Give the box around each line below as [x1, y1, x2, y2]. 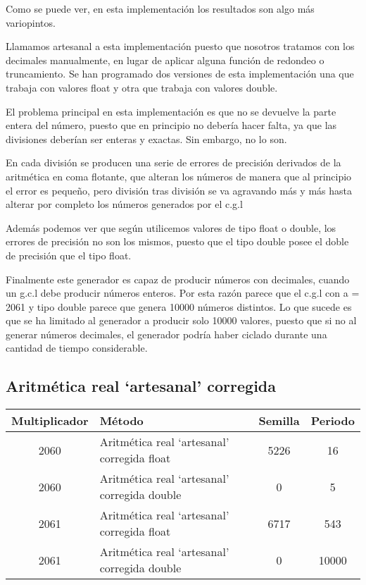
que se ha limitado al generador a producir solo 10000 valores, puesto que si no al [6, 313, 357, 328]
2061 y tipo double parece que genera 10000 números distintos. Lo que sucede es [6, 299, 352, 314]
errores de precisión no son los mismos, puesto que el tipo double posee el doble [6, 234, 349, 249]
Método [99, 412, 144, 429]
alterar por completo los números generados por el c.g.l [6, 197, 243, 211]
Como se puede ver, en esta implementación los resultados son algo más [6, 1, 315, 16]
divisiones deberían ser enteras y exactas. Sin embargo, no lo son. [6, 131, 287, 146]
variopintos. [6, 15, 56, 30]
